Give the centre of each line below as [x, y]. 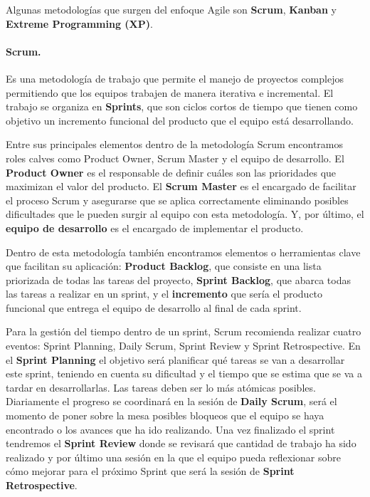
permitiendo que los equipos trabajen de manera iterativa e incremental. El [170, 92]
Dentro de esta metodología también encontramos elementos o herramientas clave [183, 252]
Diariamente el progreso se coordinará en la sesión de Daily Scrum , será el [171, 401]
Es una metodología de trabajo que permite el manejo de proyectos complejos [175, 78]
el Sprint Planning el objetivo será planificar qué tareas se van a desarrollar [175, 359]
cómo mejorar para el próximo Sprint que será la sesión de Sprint [150, 471]
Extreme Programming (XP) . [79, 23]
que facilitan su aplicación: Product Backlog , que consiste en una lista [164, 266]
